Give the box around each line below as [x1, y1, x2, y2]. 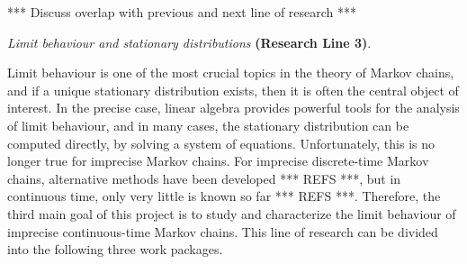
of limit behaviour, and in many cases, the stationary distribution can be [7, 115, 409, 134]
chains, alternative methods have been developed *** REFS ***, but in [7, 168, 401, 187]
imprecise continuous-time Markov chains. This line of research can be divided [7, 222, 438, 241]
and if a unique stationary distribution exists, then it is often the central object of [7, 80, 459, 99]
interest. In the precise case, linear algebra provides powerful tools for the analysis [7, 98, 460, 117]
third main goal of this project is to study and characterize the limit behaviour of [7, 204, 456, 223]
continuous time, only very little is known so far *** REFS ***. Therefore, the [7, 187, 441, 205]
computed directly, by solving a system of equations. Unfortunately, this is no [7, 133, 436, 152]
